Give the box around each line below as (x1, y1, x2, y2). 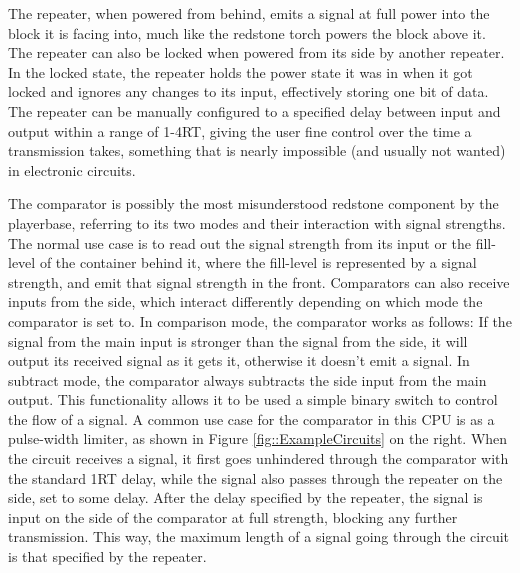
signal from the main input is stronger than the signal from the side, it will (8, 330, 468, 351)
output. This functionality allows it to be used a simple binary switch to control (8, 389, 498, 410)
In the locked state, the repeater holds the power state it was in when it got (8, 61, 473, 82)
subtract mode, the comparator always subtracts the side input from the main (8, 369, 487, 390)
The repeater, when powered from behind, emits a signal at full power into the (8, 3, 490, 23)
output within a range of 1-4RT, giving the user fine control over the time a (8, 120, 472, 141)
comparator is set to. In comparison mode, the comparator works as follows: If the (8, 310, 512, 331)
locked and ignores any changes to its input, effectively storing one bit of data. (8, 81, 489, 102)
